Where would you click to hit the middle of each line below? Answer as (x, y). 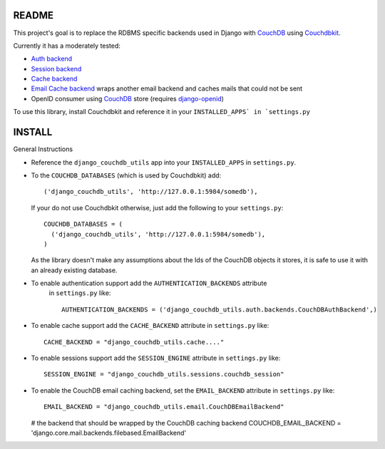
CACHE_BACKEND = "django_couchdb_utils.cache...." (134, 342)
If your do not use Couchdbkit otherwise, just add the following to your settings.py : (157, 207)
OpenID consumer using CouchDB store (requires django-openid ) (128, 98)
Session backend (56, 68)
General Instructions (43, 149)
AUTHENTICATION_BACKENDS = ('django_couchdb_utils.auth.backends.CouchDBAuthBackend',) (220, 309)
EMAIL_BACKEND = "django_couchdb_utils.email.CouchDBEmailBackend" (164, 407)
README (33, 15)
